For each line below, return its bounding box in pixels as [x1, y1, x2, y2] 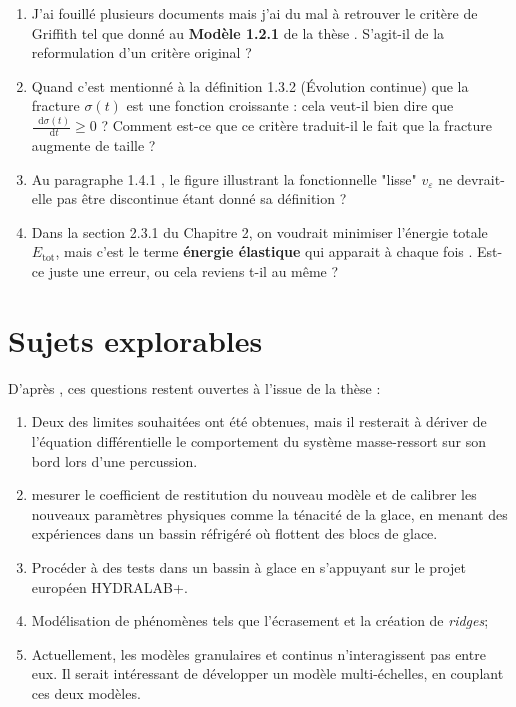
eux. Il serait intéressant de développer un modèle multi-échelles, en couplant [31, 663, 504, 684]
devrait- [456, 168, 505, 189]
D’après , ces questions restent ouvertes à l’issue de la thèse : [8, 377, 381, 398]
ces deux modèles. [31, 682, 141, 703]
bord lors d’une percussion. [31, 450, 198, 471]
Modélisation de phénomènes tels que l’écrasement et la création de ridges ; [31, 610, 489, 631]
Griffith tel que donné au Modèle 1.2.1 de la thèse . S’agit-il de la [31, 22, 445, 43]
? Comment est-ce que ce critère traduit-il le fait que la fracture [101, 115, 493, 136]
